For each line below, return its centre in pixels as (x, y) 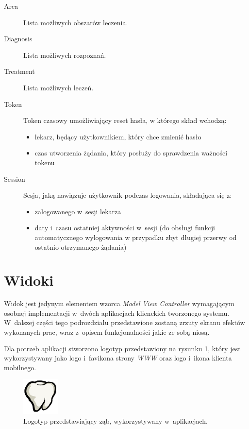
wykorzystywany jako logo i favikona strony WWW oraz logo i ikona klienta (118, 358)
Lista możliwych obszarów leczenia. (76, 22)
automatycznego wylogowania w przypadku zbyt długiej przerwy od (136, 237)
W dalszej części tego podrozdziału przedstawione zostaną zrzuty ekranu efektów (124, 322)
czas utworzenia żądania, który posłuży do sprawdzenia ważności (131, 153)
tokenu (45, 162)
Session (15, 179)
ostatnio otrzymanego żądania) (81, 247)
